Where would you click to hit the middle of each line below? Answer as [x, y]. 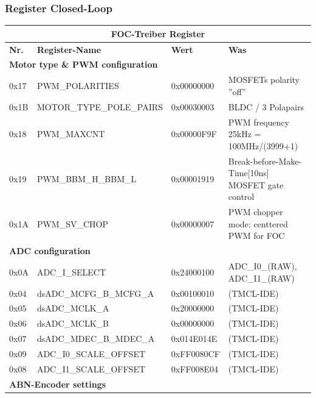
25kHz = [245, 134]
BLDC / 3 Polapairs [266, 106]
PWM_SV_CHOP [72, 223]
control [241, 197]
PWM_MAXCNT [71, 134]
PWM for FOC [256, 236]
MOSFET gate [256, 184]
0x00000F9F [194, 134]
